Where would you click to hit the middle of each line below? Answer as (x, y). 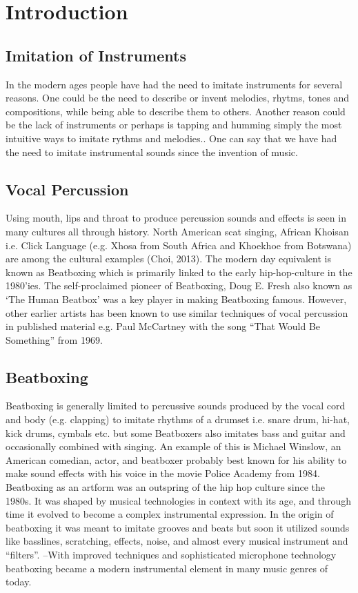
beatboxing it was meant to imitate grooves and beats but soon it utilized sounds (178, 527)
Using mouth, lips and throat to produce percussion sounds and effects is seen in (176, 218)
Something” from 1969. (54, 339)
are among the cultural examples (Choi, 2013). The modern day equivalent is (168, 259)
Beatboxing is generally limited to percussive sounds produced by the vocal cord (176, 406)
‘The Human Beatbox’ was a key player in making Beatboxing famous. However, (176, 299)
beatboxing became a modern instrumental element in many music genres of (167, 568)
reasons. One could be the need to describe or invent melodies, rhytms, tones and (177, 98)
